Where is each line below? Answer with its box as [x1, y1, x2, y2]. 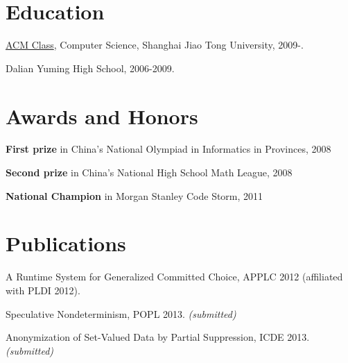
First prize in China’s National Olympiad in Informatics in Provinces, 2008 [6, 142, 331, 156]
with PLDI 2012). [6, 282, 80, 297]
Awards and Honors [6, 101, 198, 130]
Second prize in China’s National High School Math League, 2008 [6, 165, 293, 180]
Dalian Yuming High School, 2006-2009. [6, 60, 175, 75]
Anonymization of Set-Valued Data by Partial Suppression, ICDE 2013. [6, 330, 310, 344]
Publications [6, 229, 126, 258]
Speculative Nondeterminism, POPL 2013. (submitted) [6, 306, 236, 321]
